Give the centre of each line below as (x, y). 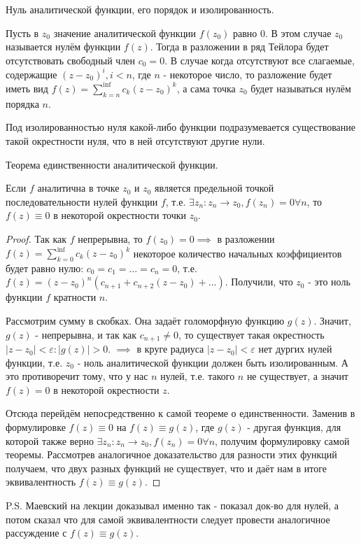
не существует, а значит (297, 376)
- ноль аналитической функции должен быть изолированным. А (213, 362)
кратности (75, 297)
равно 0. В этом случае (282, 33)
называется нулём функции (63, 47)
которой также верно (50, 440)
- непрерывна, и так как (86, 334)
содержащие (31, 74)
